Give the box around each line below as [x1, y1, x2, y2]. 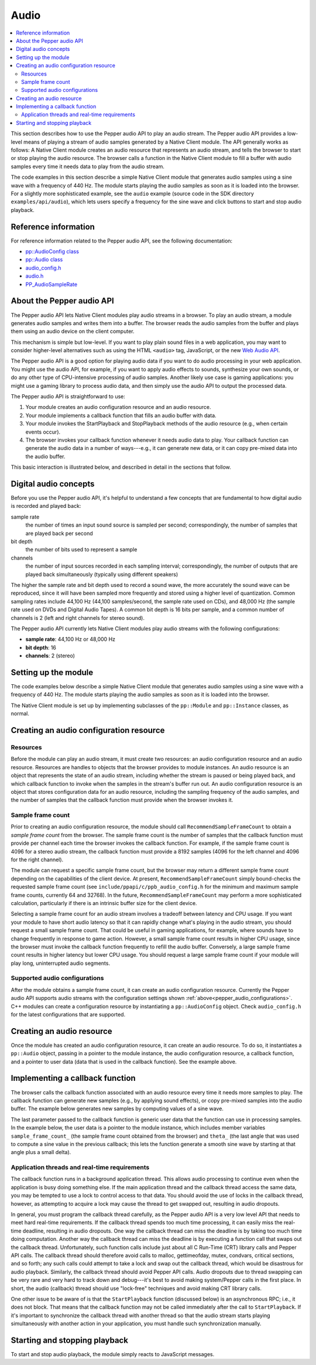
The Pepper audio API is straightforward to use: [11, 393, 126, 400]
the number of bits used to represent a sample [25, 546, 138, 553]
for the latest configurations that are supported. [11, 1011, 126, 1018]
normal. [11, 710, 29, 717]
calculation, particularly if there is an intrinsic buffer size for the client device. [11, 899, 197, 906]
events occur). [25, 428, 61, 435]
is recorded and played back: [11, 503, 81, 510]
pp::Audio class [25, 256, 63, 263]
